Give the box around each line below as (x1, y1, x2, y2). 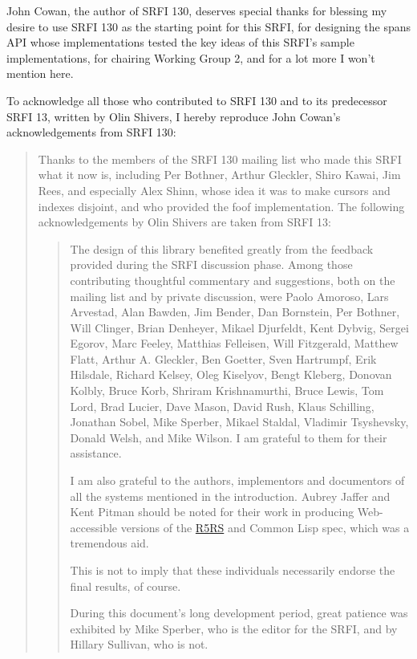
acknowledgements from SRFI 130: (6, 124, 176, 140)
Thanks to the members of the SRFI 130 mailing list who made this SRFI (38, 150, 402, 167)
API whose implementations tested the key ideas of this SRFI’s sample (6, 34, 354, 51)
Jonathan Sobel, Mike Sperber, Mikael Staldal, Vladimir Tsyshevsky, (70, 413, 409, 430)
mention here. (6, 65, 74, 82)
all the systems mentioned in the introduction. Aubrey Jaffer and (70, 487, 391, 504)
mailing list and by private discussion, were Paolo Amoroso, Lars (70, 287, 389, 304)
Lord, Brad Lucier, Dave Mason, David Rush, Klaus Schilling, (70, 397, 374, 414)
